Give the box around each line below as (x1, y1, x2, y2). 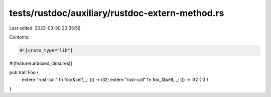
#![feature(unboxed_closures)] (9, 60, 72, 66)
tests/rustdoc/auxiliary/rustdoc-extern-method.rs (9, 7, 224, 18)
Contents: (9, 34, 30, 40)
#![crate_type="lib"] (20, 47, 73, 53)
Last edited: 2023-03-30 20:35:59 (9, 25, 81, 31)
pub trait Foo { (9, 69, 39, 75)
